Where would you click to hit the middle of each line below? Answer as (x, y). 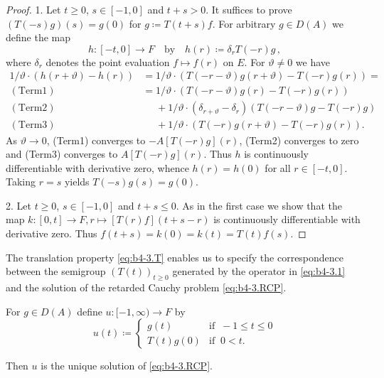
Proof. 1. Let (33, 9)
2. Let (18, 205)
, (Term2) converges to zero (299, 140)
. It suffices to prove (249, 9)
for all (278, 167)
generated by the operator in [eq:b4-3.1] (259, 271)
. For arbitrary (244, 23)
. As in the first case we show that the (259, 205)
